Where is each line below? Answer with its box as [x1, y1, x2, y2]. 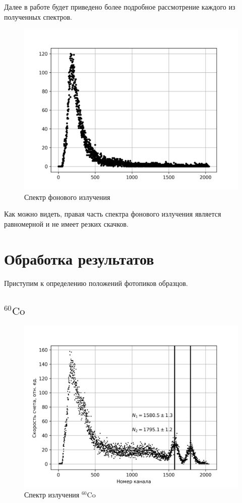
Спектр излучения [24, 489, 80, 500]
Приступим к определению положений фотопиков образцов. [4, 277, 188, 288]
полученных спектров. [4, 11, 72, 22]
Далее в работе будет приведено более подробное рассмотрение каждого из [4, 2, 235, 12]
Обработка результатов [4, 248, 154, 269]
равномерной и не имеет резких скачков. [4, 218, 129, 229]
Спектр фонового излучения [24, 191, 110, 202]
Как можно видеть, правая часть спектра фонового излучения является [4, 208, 221, 219]
